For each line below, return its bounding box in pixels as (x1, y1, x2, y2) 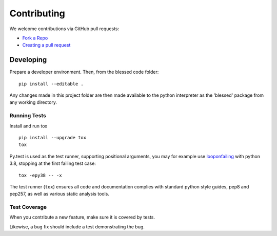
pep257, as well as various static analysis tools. (9, 191, 110, 197)
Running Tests (9, 112, 46, 119)
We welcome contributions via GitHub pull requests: (9, 26, 120, 32)
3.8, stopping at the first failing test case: (9, 160, 96, 166)
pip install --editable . (18, 81, 84, 87)
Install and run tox (9, 123, 48, 129)
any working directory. (9, 99, 57, 105)
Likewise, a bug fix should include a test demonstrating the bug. (9, 223, 145, 230)
